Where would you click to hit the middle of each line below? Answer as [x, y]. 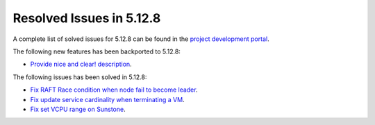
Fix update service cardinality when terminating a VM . [107, 99]
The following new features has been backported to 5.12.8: [97, 51]
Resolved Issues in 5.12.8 [87, 18]
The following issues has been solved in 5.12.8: [80, 77]
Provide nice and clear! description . [81, 64]
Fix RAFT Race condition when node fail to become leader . [114, 90]
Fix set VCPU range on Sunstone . [78, 109]
